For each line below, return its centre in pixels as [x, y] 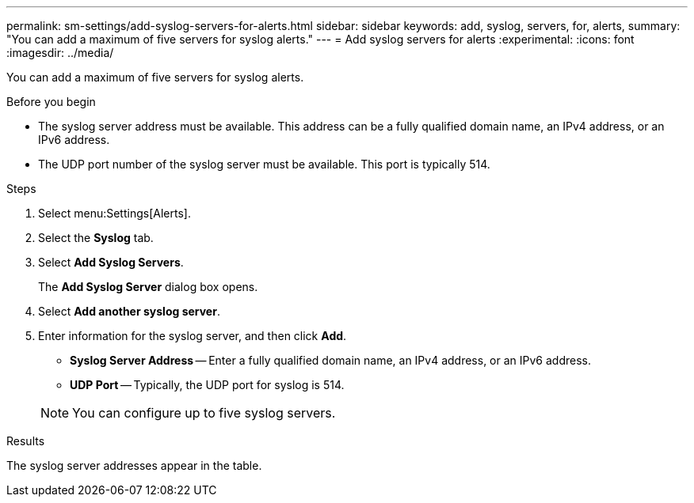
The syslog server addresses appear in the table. [134, 465]
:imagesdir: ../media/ [60, 53]
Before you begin [51, 102]
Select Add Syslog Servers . [111, 262]
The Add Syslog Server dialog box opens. [148, 287]
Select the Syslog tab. [96, 238]
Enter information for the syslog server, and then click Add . [193, 336]
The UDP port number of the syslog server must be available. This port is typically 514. [264, 164]
